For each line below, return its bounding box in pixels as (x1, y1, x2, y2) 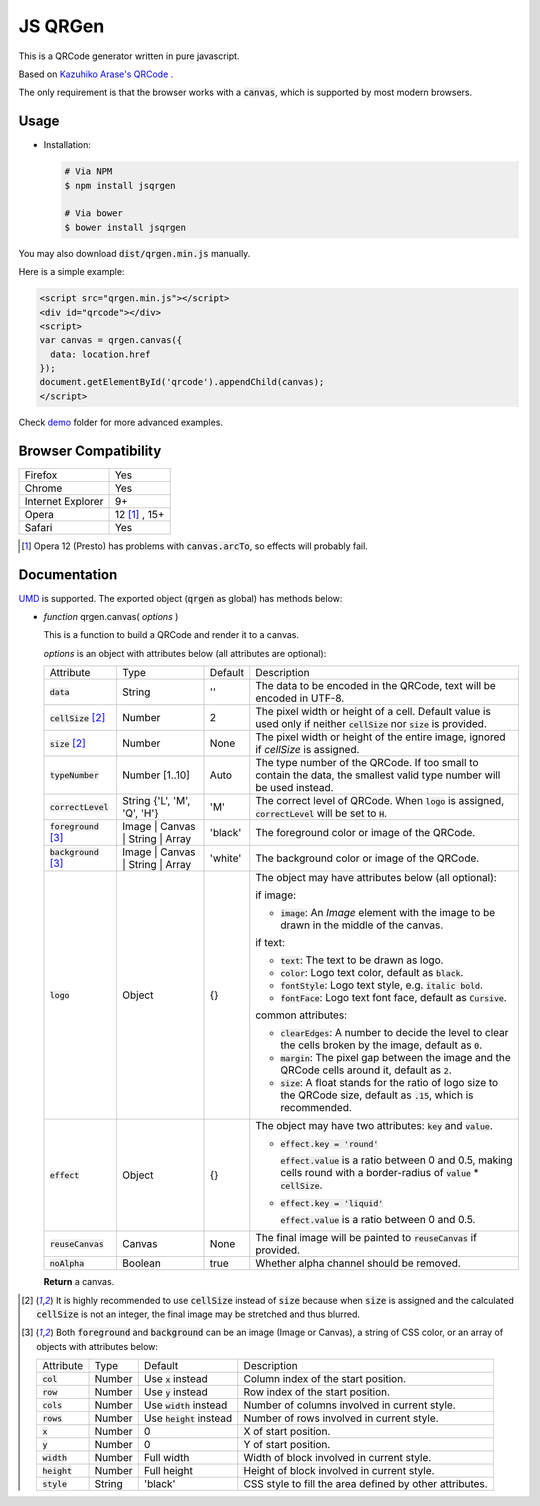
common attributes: (255, 1008, 348, 1022)
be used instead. (255, 781, 334, 795)
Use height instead (143, 1411, 233, 1425)
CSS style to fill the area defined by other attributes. (243, 1477, 489, 1491)
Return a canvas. (43, 1276, 115, 1288)
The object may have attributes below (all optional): (255, 871, 497, 885)
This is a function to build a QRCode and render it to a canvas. (43, 629, 300, 641)
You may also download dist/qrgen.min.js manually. (18, 247, 251, 259)
